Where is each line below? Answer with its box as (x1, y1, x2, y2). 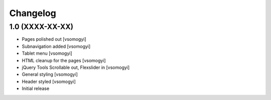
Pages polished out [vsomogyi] (22, 36, 86, 42)
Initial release (22, 85, 50, 91)
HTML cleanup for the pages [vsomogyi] (22, 57, 106, 63)
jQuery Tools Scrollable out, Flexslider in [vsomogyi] (22, 64, 130, 70)
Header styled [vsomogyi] (22, 78, 76, 84)
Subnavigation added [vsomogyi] (22, 43, 91, 49)
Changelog (9, 8, 56, 19)
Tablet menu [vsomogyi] (22, 50, 72, 56)
